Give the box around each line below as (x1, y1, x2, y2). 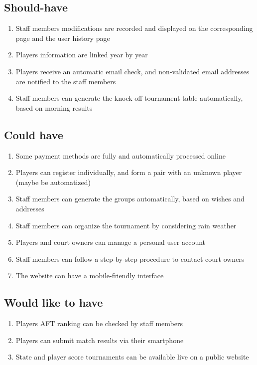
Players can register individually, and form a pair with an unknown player (15, 167, 242, 178)
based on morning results (15, 102, 93, 113)
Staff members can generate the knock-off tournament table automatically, (15, 93, 243, 103)
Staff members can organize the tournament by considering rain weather (15, 220, 237, 230)
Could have (4, 127, 63, 142)
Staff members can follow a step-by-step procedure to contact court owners (15, 253, 245, 264)
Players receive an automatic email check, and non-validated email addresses (15, 66, 250, 76)
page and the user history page (15, 32, 110, 43)
